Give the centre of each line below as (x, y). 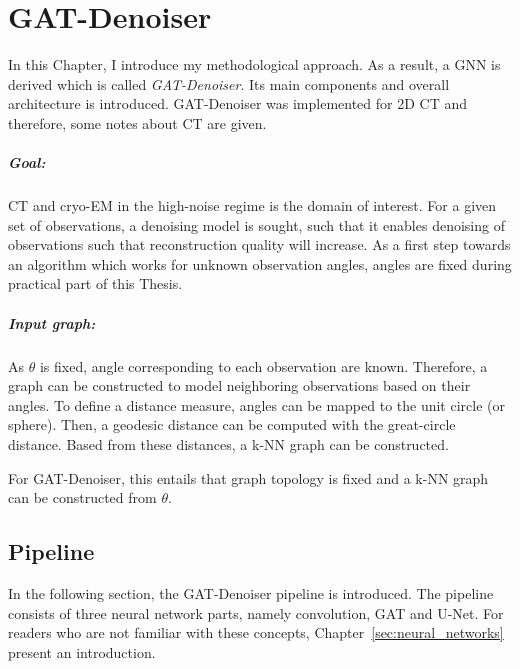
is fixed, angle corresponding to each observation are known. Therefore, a (263, 365)
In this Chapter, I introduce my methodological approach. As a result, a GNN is (254, 64)
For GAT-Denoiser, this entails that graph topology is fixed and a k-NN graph (248, 477)
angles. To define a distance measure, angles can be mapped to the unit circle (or (256, 404)
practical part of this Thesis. (95, 283)
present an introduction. (82, 651)
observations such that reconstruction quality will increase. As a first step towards (259, 244)
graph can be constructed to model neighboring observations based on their (239, 385)
